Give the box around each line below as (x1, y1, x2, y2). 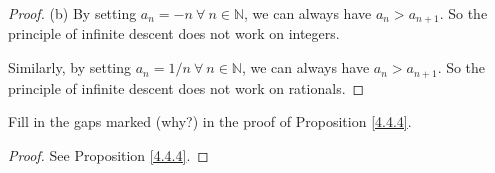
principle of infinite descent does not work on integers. (8, 23, 340, 44)
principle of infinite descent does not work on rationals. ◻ (8, 77, 365, 98)
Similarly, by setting (8, 57, 132, 78)
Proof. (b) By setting (8, 3, 137, 23)
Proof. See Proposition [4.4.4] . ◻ (8, 144, 209, 165)
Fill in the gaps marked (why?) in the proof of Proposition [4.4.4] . (8, 111, 412, 132)
